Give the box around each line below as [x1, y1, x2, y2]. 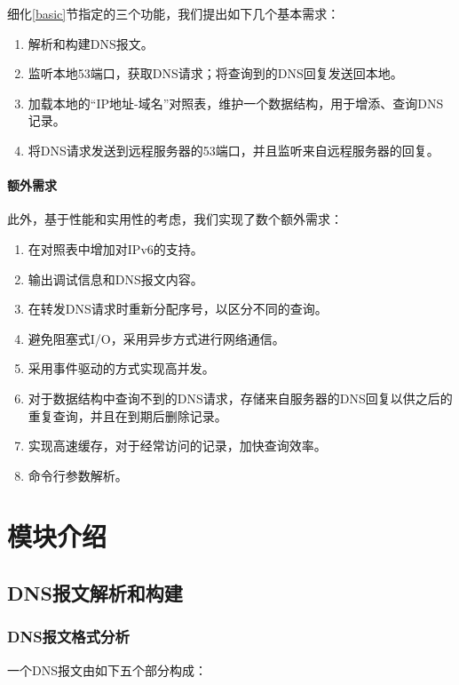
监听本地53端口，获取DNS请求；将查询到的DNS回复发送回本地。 [28, 64, 403, 83]
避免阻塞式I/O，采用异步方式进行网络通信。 [28, 329, 285, 347]
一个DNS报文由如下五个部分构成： [7, 660, 207, 679]
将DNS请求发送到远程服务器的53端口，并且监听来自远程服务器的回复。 [28, 140, 439, 159]
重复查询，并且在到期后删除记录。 [28, 406, 227, 425]
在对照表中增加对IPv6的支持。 [28, 239, 203, 258]
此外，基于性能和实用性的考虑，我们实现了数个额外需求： [7, 210, 343, 228]
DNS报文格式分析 [7, 625, 130, 648]
